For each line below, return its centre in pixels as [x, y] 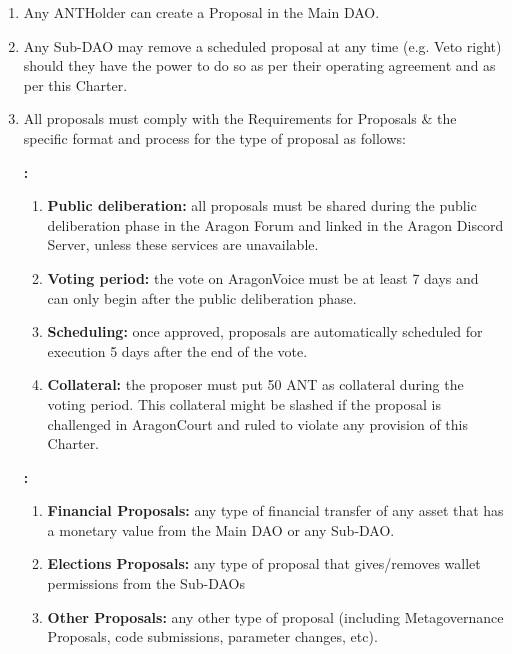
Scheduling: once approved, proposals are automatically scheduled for [265, 331]
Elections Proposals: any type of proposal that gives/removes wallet [264, 563]
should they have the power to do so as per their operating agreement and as [259, 65]
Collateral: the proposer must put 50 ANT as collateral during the [255, 384]
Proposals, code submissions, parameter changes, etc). [212, 636]
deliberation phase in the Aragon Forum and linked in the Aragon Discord [275, 224]
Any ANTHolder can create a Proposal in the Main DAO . [201, 12]
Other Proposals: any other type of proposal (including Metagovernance [275, 616]
